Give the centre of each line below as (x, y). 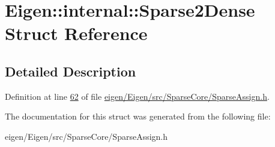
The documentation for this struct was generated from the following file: (138, 116)
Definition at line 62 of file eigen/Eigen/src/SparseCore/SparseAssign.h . (137, 96)
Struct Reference (76, 33)
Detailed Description (71, 71)
